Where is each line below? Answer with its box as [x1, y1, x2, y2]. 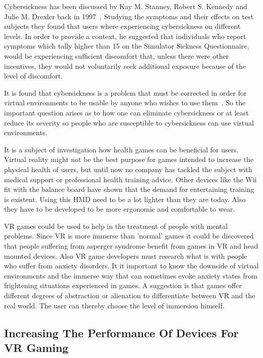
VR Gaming [4, 340, 69, 355]
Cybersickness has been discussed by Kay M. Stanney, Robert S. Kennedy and [4, 1, 247, 11]
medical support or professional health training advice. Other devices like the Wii [4, 174, 257, 184]
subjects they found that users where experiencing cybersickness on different [4, 21, 241, 31]
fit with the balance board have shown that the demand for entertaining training [4, 184, 254, 194]
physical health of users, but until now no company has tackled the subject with [4, 164, 252, 174]
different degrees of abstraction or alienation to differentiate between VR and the [4, 290, 255, 301]
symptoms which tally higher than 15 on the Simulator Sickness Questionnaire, [4, 41, 249, 51]
